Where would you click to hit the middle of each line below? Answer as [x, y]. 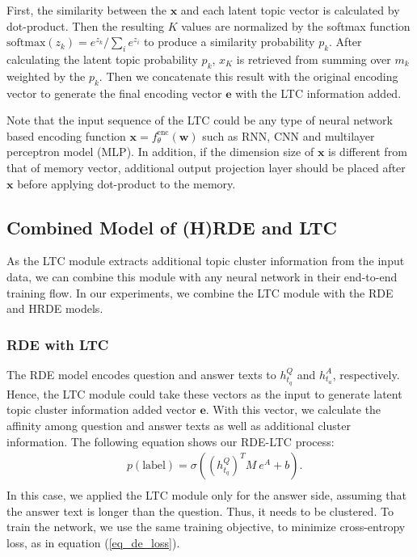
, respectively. [366, 374]
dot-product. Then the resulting [86, 25]
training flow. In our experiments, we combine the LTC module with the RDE [200, 292]
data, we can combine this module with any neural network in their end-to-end [202, 276]
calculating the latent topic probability [102, 59]
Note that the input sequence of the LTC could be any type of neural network [200, 120]
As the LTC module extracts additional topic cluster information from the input [206, 261]
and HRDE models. [55, 308]
